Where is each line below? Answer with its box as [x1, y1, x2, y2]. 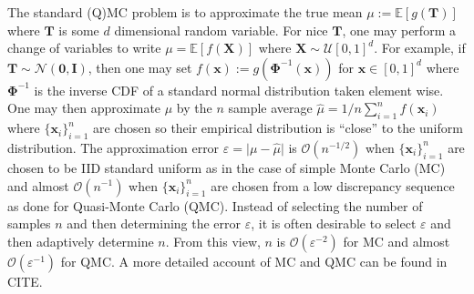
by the [176, 98, 212, 117]
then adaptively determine [7, 231, 154, 250]
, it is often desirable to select [251, 214, 417, 233]
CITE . [7, 271, 43, 290]
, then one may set [88, 57, 192, 76]
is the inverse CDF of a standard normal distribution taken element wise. [34, 80, 444, 99]
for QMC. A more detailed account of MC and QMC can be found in [60, 251, 448, 270]
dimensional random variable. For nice [114, 20, 328, 39]
